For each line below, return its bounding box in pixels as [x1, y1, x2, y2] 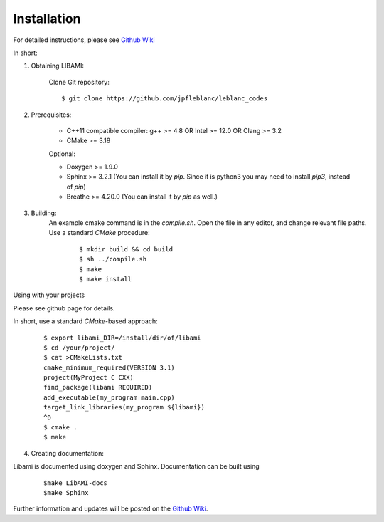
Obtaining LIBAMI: [31, 61, 85, 71]
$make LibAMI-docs [43, 479, 108, 487]
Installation [13, 11, 81, 26]
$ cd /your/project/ [43, 343, 115, 352]
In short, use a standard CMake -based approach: [13, 317, 158, 325]
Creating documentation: [31, 449, 105, 457]
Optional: [48, 150, 76, 158]
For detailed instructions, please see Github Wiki [13, 36, 156, 44]
